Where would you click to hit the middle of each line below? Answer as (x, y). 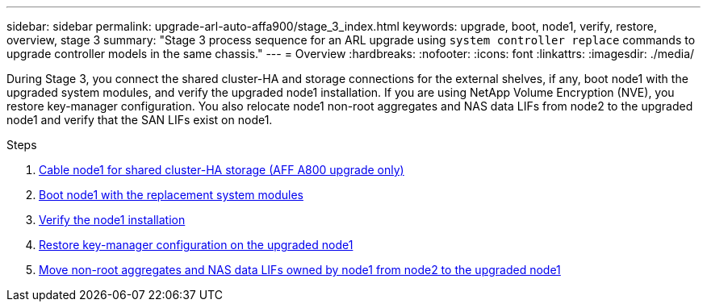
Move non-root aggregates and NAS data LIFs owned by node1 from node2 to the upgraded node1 (300, 270)
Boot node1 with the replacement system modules (171, 195)
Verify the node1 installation (112, 220)
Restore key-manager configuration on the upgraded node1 (196, 245)
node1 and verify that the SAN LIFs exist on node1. (140, 120)
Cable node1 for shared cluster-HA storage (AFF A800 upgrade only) (222, 170)
